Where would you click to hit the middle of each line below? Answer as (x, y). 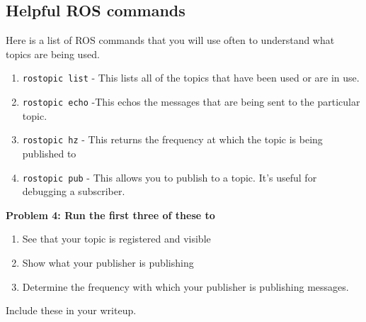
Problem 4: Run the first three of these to (110, 215)
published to (49, 153)
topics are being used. (53, 54)
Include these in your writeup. (71, 310)
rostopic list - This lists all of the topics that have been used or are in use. (191, 78)
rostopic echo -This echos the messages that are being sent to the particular (191, 102)
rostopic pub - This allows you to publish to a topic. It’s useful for (170, 177)
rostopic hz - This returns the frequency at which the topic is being (172, 139)
